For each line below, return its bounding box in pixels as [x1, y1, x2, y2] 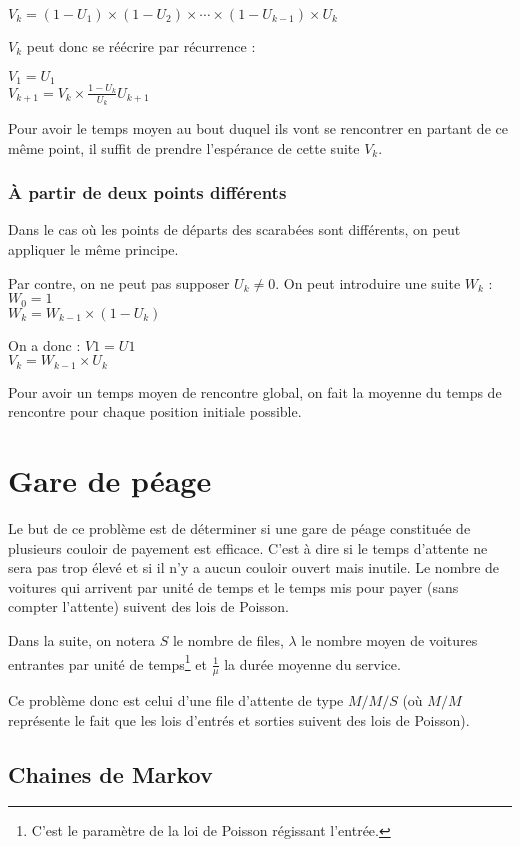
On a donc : [8, 334, 81, 355]
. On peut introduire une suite [275, 272, 461, 293]
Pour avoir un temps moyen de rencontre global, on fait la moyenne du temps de [8, 381, 502, 402]
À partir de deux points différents [8, 180, 287, 205]
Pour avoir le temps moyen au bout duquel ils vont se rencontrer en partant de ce [8, 118, 508, 138]
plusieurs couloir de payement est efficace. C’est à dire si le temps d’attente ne [8, 537, 488, 558]
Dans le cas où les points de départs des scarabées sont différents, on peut [8, 219, 461, 240]
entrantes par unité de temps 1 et [8, 650, 207, 674]
